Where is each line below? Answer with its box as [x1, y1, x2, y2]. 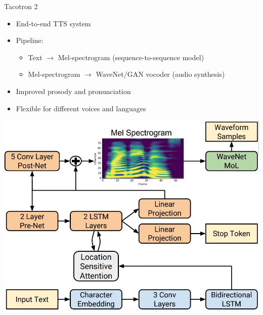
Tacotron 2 [4, 1, 38, 11]
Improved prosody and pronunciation [16, 85, 131, 96]
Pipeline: [16, 35, 43, 46]
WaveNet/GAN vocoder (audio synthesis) [96, 69, 225, 79]
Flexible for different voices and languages [16, 103, 146, 113]
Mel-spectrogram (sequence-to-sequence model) [58, 52, 204, 62]
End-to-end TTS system [16, 18, 91, 28]
